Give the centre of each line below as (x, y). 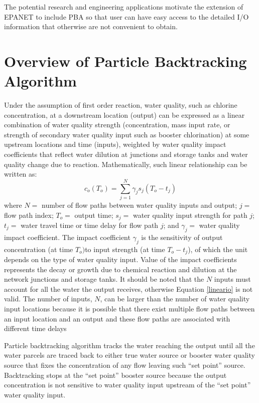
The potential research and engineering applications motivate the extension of (124, 7)
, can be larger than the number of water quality (175, 299)
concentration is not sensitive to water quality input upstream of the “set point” (127, 385)
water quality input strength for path (190, 215)
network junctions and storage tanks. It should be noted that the (104, 279)
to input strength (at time (125, 249)
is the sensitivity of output (182, 237)
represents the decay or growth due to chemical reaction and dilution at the (120, 269)
